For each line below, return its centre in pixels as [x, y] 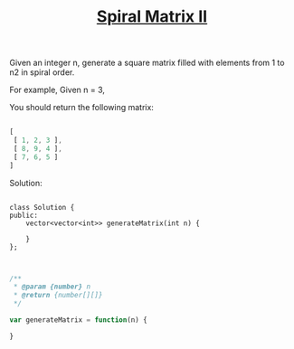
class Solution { [42, 207]
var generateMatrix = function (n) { [78, 320]
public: [24, 215]
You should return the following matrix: [81, 108]
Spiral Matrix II [152, 17]
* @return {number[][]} [58, 296]
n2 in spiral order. [42, 72]
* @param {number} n [52, 287]
